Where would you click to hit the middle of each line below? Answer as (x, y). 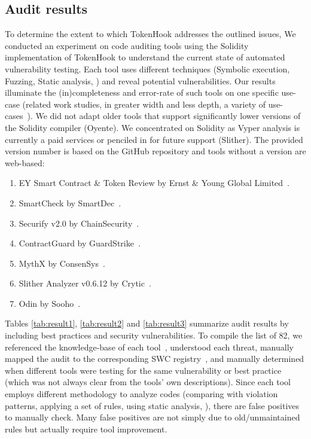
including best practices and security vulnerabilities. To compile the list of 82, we (154, 335)
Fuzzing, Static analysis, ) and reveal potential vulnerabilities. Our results (140, 80)
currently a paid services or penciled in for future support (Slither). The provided (154, 139)
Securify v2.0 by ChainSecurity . (79, 223)
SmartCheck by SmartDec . (70, 202)
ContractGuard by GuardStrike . (80, 243)
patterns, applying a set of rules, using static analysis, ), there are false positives (152, 405)
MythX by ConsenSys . (62, 263)
